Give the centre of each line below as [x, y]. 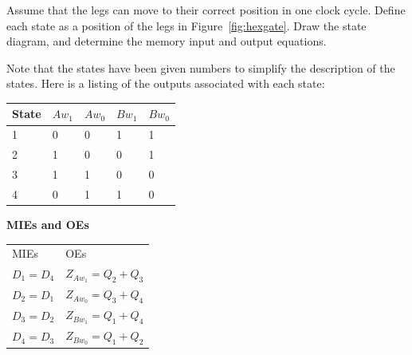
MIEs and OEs [48, 224]
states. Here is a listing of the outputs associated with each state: [166, 83]
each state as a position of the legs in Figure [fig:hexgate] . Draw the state [186, 25]
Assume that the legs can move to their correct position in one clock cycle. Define [206, 10]
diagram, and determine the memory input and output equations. [167, 41]
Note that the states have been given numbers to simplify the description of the [201, 67]
